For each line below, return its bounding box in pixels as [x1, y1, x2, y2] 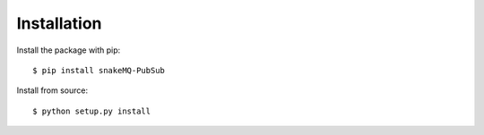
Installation [16, 13, 102, 33]
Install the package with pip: [16, 45, 121, 55]
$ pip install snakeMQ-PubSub [32, 65, 166, 75]
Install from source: [16, 85, 89, 96]
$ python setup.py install [32, 105, 151, 116]
